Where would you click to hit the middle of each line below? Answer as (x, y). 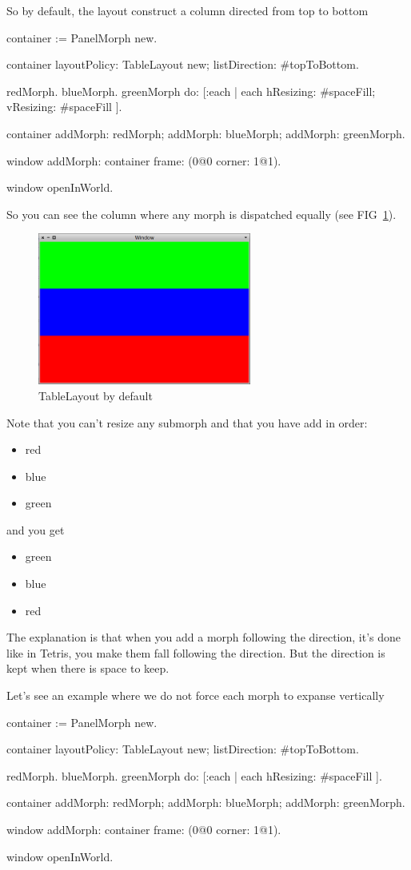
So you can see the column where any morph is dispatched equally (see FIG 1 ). (202, 214)
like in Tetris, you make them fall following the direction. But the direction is (196, 652)
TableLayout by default (96, 395)
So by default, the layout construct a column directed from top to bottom (188, 10)
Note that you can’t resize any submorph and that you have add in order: (187, 422)
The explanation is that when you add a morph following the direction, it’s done (204, 637)
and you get (36, 529)
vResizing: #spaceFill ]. (64, 107)
